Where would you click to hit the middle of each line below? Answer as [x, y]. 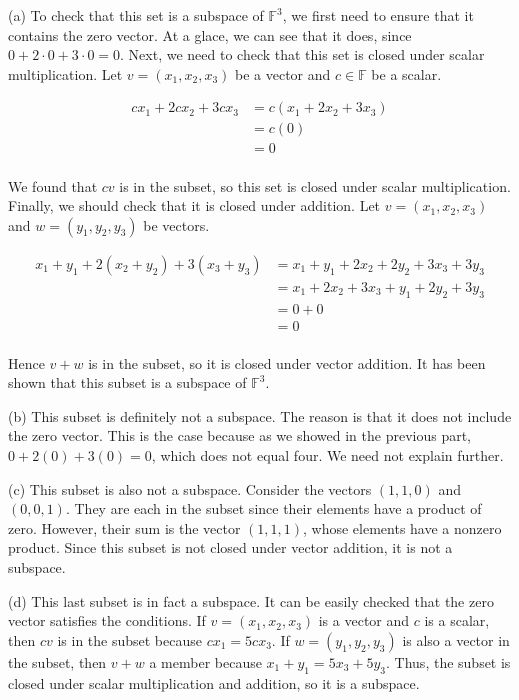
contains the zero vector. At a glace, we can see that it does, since [210, 34]
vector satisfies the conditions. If [107, 620]
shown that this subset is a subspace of [127, 382]
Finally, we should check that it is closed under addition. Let [194, 205]
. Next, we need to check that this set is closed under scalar [302, 54]
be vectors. [176, 224]
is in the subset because [129, 639]
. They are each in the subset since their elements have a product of [273, 508]
